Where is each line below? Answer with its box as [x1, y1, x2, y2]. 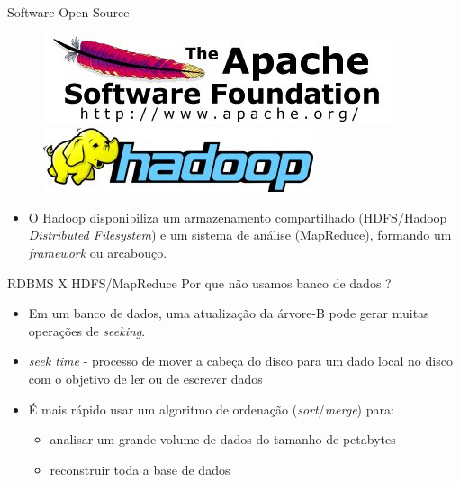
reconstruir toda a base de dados [50, 459, 230, 478]
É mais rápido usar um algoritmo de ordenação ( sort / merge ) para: [28, 399, 394, 418]
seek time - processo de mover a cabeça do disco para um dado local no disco [28, 351, 453, 370]
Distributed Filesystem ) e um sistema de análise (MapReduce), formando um [28, 225, 452, 244]
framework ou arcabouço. [28, 242, 167, 261]
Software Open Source [7, 3, 130, 21]
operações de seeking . [28, 321, 146, 340]
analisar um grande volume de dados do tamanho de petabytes [50, 430, 396, 449]
